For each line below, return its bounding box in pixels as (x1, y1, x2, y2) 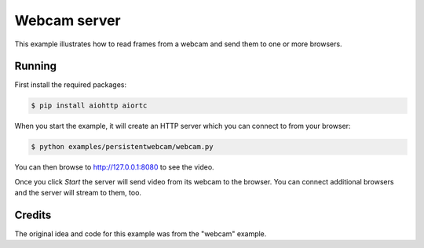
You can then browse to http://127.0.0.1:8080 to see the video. (14, 162, 215, 172)
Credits (14, 208, 52, 221)
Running (14, 60, 57, 73)
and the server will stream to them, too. (14, 188, 141, 198)
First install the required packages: (14, 80, 127, 89)
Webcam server (14, 12, 121, 29)
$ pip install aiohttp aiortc (31, 101, 148, 110)
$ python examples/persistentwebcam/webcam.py (31, 142, 214, 151)
